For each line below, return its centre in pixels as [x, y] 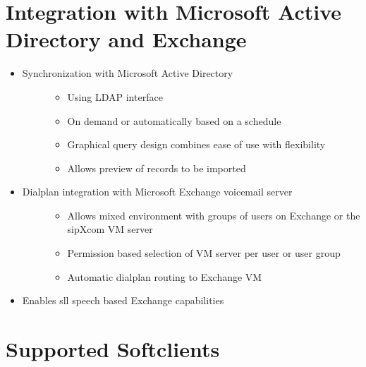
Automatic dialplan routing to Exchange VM [165, 276]
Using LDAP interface [115, 96]
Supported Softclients [113, 349]
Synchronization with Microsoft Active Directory [128, 73]
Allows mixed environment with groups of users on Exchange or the [214, 215]
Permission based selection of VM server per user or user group [204, 253]
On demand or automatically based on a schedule [174, 120]
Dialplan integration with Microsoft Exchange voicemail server [157, 192]
